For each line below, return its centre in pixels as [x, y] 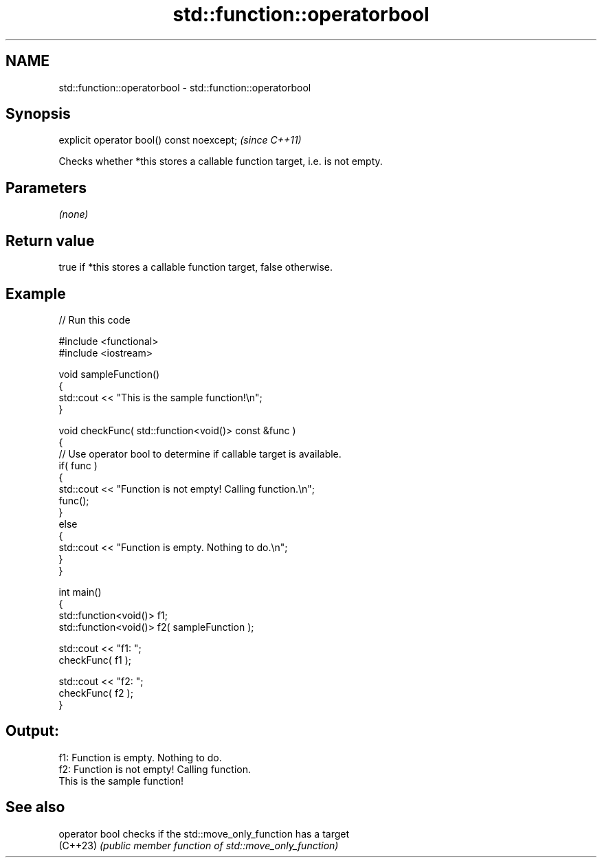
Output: [32, 731]
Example [36, 293]
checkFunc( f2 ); [96, 693]
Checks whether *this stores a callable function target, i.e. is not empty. [221, 161]
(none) [74, 214]
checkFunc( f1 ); [95, 660]
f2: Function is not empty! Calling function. [155, 769]
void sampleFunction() [109, 374]
